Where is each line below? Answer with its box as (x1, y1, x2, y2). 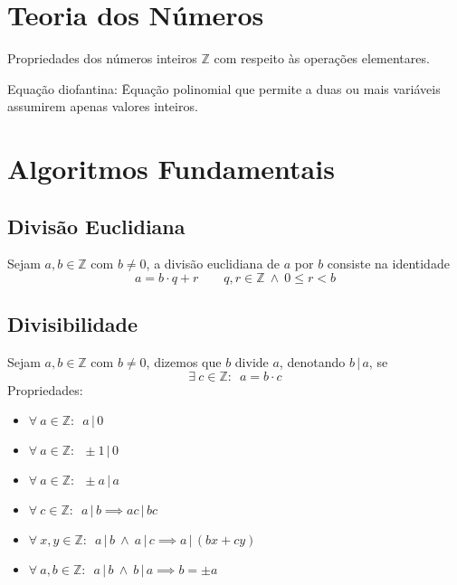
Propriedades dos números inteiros (7, 49, 197, 68)
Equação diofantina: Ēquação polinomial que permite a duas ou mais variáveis (7, 79, 441, 98)
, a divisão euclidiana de (146, 254, 281, 273)
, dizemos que (146, 353, 222, 372)
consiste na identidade (327, 254, 450, 273)
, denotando (279, 353, 346, 372)
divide (234, 353, 269, 372)
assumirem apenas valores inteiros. (7, 97, 198, 116)
